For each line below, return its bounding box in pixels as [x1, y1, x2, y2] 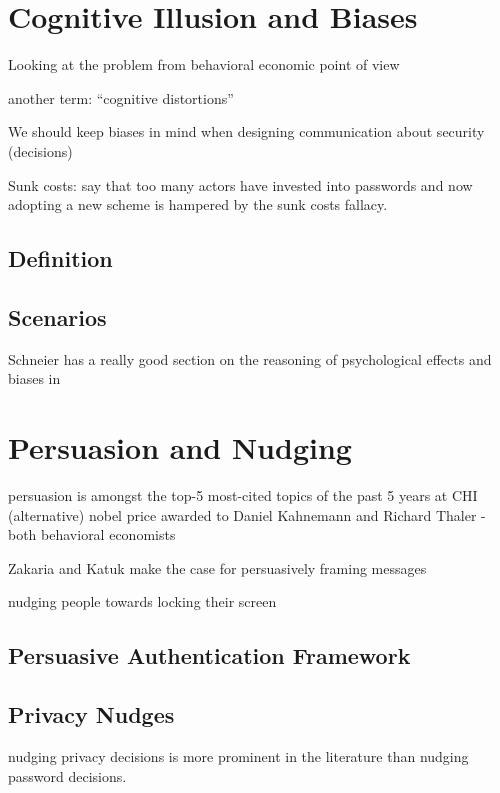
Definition [8, 243, 113, 274]
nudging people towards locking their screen [8, 591, 277, 612]
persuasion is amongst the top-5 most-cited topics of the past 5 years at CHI [8, 484, 478, 505]
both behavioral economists [8, 524, 176, 545]
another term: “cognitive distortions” [8, 87, 234, 108]
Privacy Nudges [8, 699, 175, 730]
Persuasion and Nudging [8, 427, 352, 468]
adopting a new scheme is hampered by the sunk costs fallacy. [8, 194, 388, 215]
